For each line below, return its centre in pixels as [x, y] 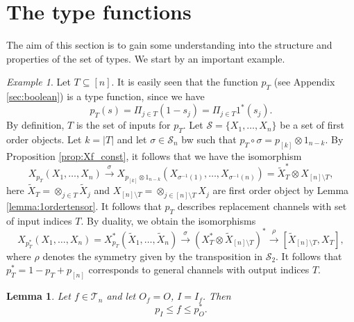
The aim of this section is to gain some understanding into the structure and [169, 45]
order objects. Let [44, 139]
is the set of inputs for [123, 125]
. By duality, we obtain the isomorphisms [168, 220]
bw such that [209, 139]
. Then [217, 296]
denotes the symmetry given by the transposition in [152, 256]
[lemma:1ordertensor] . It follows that [84, 206]
